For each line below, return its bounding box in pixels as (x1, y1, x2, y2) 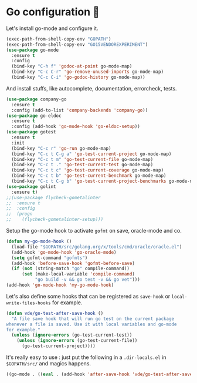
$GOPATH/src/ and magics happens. (6, 360, 91, 367)
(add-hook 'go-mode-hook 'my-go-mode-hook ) (6, 282, 114, 288)
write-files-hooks (6, 300, 51, 306)
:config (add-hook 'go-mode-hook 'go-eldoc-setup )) (11, 123, 141, 130)
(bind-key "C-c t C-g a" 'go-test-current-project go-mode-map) (11, 151, 172, 157)
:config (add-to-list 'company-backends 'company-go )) (11, 107, 148, 113)
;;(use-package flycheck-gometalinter (6, 194, 101, 200)
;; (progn (6, 211, 33, 217)
